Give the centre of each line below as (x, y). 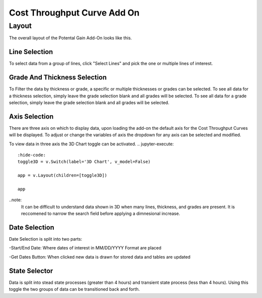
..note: (15, 200)
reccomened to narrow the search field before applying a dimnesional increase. (101, 213)
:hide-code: (32, 155)
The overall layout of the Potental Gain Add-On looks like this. (70, 38)
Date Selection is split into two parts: (46, 239)
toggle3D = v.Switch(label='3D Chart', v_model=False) (84, 162)
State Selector (31, 271)
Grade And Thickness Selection (58, 78)
